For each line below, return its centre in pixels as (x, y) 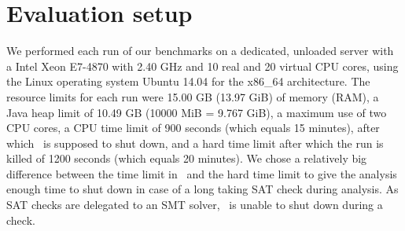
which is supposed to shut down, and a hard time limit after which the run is (195, 143)
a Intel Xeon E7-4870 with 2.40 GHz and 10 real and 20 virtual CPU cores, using (202, 66)
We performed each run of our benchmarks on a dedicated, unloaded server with (200, 51)
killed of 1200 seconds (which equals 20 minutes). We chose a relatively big (187, 158)
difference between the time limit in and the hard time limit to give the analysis (202, 173)
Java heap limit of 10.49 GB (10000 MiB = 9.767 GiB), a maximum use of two (197, 112)
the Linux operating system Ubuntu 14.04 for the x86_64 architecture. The (188, 81)
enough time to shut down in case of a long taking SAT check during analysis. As (202, 189)
